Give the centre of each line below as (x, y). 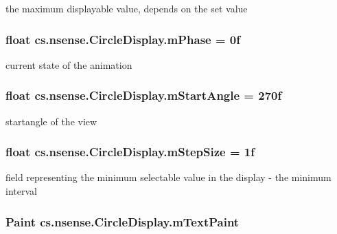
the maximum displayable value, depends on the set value (127, 8)
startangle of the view (51, 121)
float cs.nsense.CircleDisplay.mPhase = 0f (123, 39)
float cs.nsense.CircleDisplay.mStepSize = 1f (130, 152)
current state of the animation (69, 64)
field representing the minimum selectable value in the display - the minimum (168, 177)
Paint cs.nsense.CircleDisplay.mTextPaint (123, 221)
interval (21, 191)
